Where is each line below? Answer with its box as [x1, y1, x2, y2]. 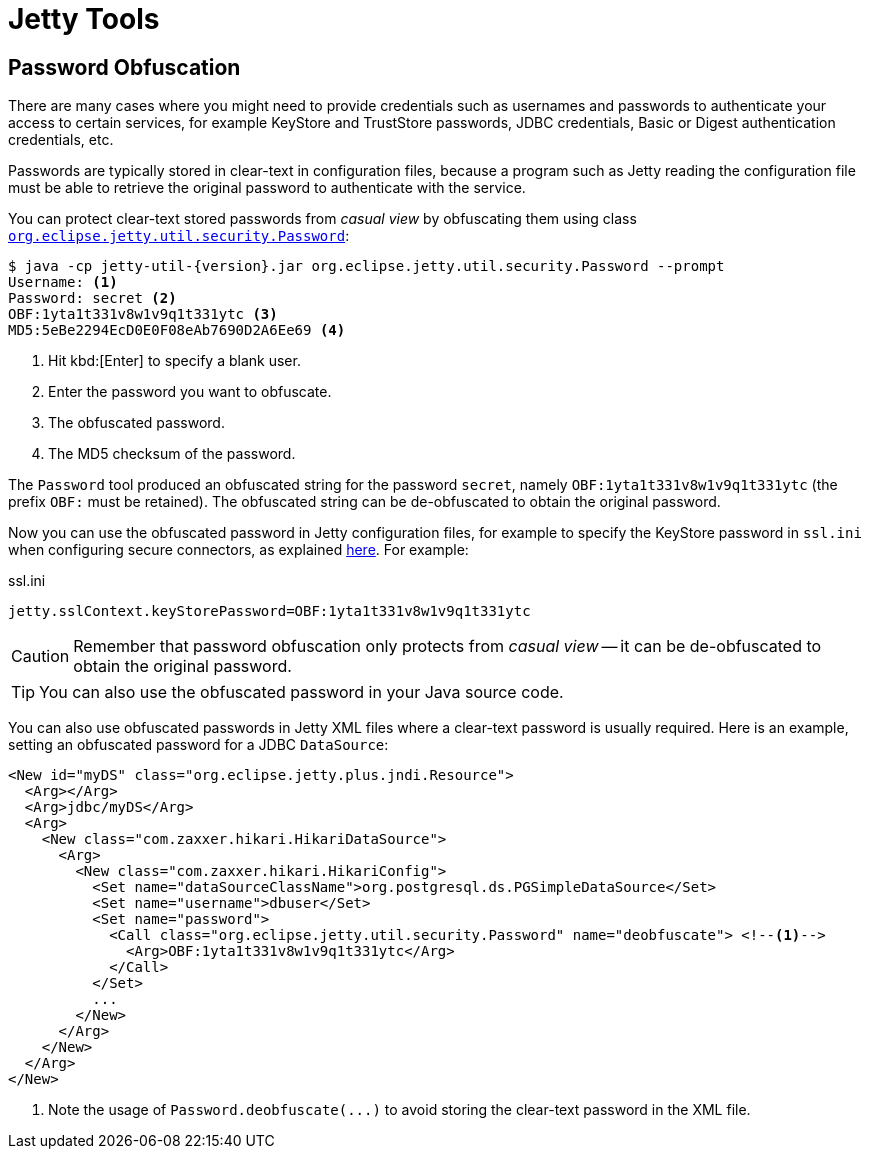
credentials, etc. [8, 131, 114, 149]
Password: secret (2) [8, 290, 177, 307]
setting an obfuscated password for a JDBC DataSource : [8, 736, 389, 754]
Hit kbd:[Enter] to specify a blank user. [48, 352, 301, 370]
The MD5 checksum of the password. [48, 445, 296, 463]
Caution [11, 646, 70, 667]
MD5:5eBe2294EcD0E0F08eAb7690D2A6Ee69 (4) [8, 322, 346, 339]
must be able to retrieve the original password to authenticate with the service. [8, 179, 526, 197]
